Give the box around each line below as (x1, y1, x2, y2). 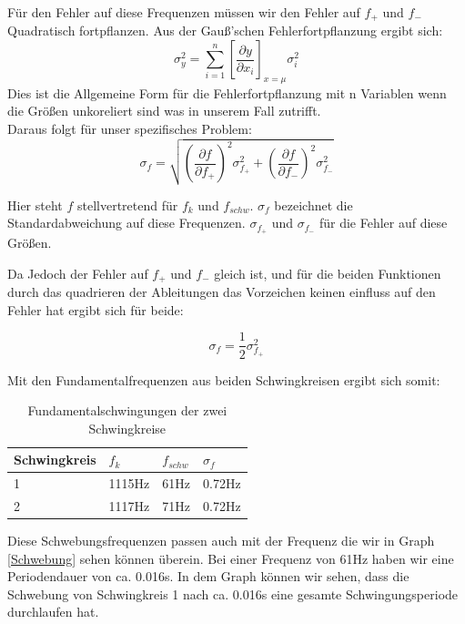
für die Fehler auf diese (318, 213, 448, 232)
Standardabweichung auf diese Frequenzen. (7, 213, 246, 232)
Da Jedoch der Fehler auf (7, 263, 148, 282)
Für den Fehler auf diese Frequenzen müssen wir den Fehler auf (7, 3, 360, 21)
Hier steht (7, 195, 63, 214)
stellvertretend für (76, 195, 178, 214)
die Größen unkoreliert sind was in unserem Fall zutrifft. (7, 101, 321, 120)
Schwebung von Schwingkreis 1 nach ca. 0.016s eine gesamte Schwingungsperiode (7, 584, 459, 603)
